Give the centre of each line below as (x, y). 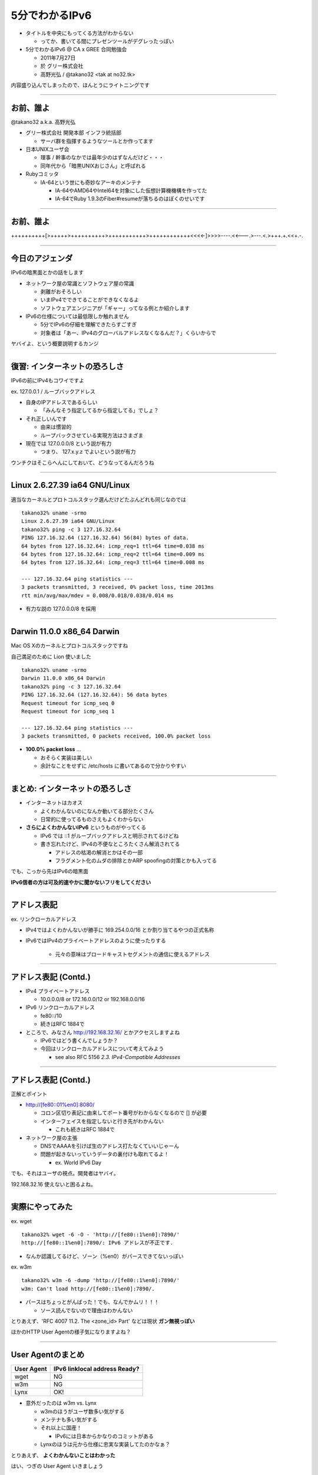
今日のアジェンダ (42, 259)
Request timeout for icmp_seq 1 (68, 711)
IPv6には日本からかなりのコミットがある (105, 1436)
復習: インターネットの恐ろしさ (67, 367)
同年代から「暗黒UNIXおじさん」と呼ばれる (93, 166)
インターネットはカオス (54, 803)
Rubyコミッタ (42, 174)
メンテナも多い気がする (69, 1420)
